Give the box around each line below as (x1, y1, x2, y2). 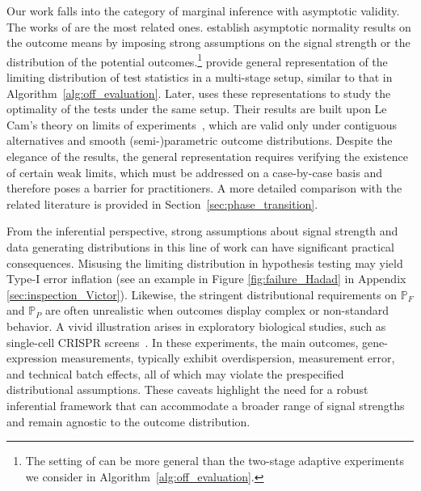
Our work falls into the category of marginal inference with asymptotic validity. (6, 2, 400, 19)
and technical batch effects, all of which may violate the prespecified (6, 365, 344, 382)
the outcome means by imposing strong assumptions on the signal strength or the (6, 34, 410, 51)
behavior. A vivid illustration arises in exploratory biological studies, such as (6, 317, 386, 334)
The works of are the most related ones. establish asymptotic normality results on (6, 18, 411, 35)
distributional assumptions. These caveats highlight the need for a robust (6, 381, 368, 398)
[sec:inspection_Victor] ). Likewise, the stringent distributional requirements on (6, 286, 398, 303)
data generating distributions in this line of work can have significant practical (6, 238, 395, 255)
